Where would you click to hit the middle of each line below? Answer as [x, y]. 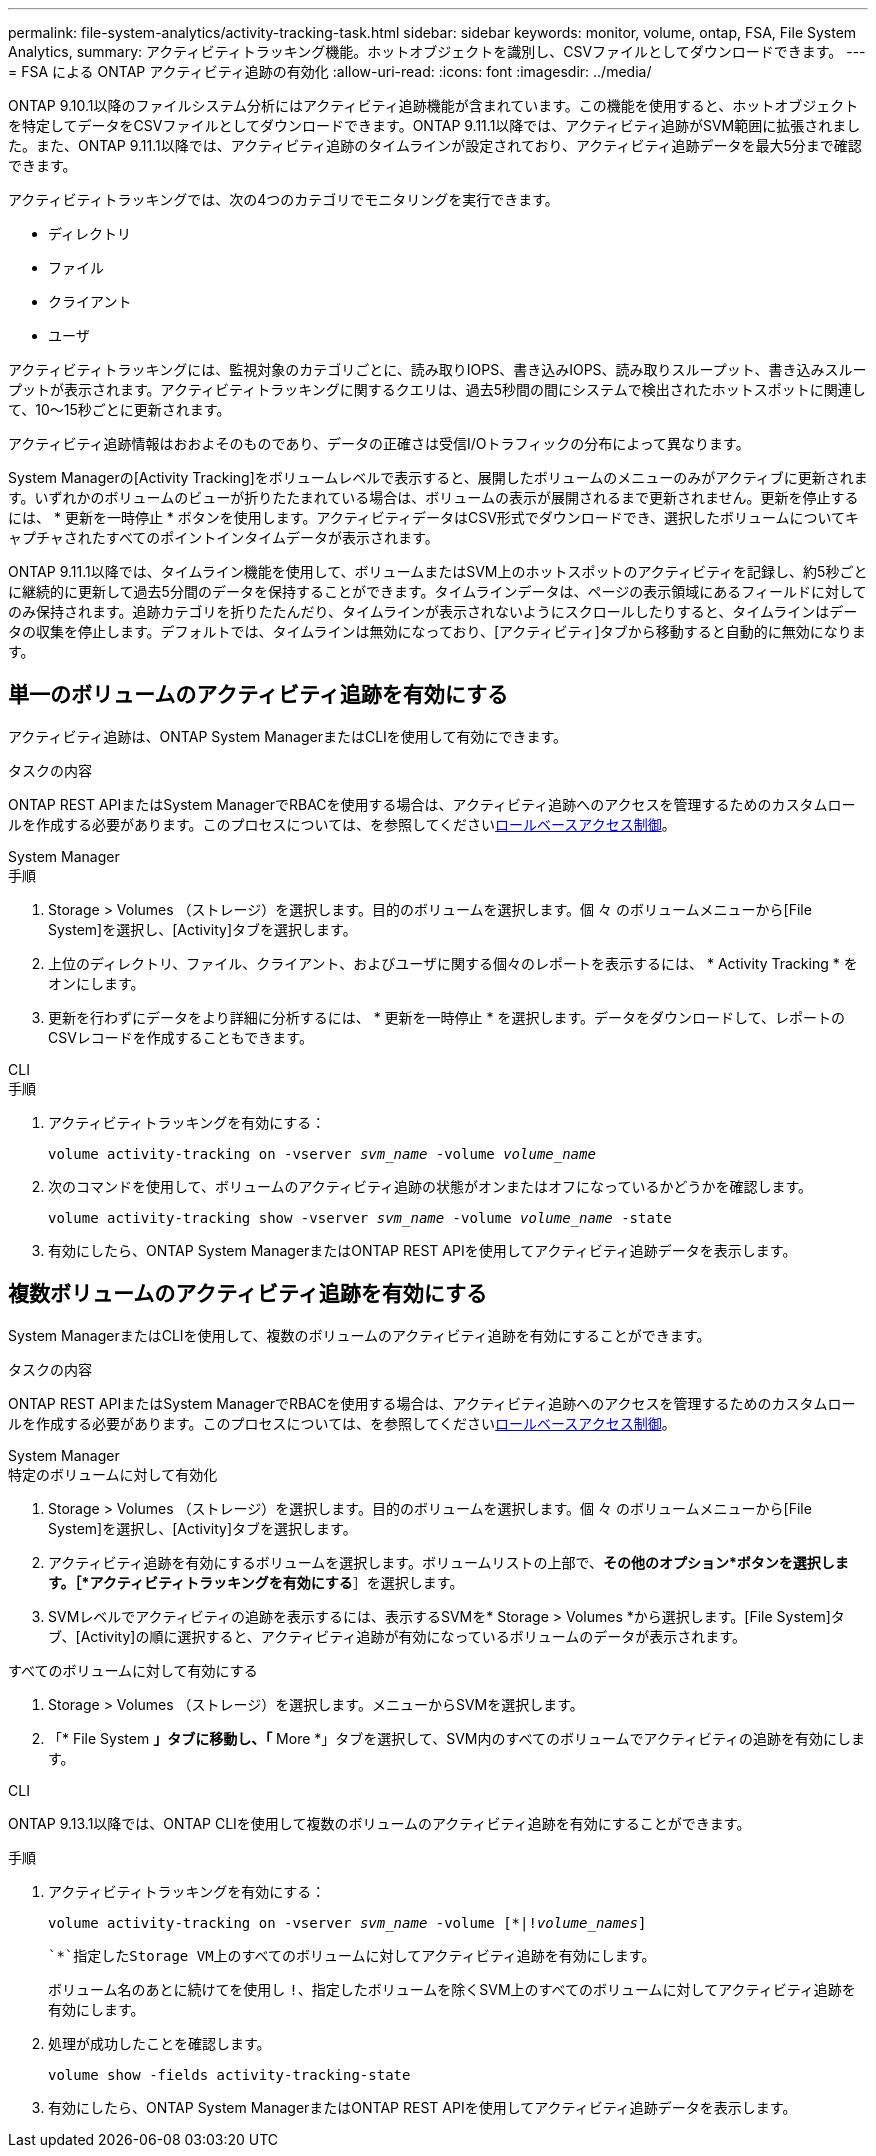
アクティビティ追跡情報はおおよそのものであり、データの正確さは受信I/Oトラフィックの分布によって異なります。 [379, 443]
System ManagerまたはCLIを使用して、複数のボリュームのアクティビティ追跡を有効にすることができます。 [359, 1335]
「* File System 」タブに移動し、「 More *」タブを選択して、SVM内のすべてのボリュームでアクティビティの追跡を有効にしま [457, 1738]
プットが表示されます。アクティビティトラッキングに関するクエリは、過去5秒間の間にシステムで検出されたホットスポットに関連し [437, 389]
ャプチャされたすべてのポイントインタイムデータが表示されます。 [223, 537]
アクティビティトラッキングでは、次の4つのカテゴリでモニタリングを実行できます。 [283, 199]
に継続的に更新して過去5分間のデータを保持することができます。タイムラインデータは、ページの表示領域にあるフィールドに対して [437, 591]
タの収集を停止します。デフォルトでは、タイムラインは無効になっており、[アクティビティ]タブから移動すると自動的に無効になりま [437, 631]
